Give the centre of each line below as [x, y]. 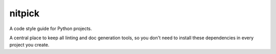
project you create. [29, 45]
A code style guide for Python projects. [51, 29]
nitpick [25, 13]
